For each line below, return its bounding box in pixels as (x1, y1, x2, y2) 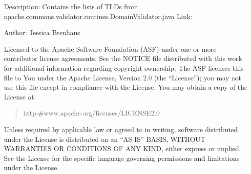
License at (4, 91, 34, 101)
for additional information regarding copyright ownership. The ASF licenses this (4, 62, 244, 73)
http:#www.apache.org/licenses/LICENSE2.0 (23, 108, 160, 118)
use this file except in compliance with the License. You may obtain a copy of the (4, 82, 248, 92)
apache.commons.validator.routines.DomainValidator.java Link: (4, 11, 192, 21)
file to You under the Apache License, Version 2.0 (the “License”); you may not (4, 72, 241, 82)
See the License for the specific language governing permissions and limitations (4, 153, 240, 163)
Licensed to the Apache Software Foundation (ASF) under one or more (4, 43, 217, 54)
